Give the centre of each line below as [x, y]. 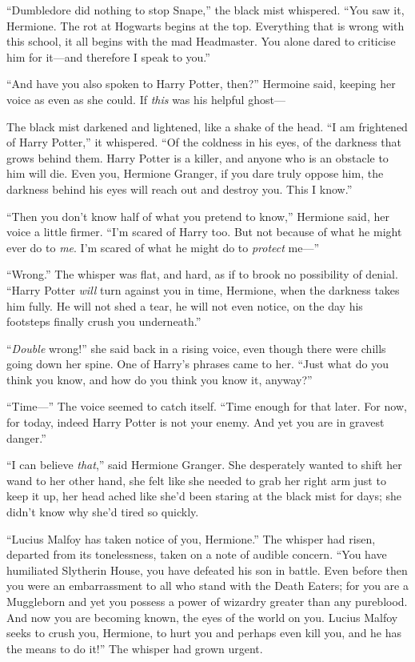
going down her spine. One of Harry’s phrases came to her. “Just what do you [198, 364]
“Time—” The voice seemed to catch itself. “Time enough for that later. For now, [207, 406]
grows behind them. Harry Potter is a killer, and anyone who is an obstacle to [198, 157]
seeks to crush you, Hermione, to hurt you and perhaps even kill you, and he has [204, 633]
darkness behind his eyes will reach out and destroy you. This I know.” [180, 189]
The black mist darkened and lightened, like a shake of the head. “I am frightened [207, 126]
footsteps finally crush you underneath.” [104, 321]
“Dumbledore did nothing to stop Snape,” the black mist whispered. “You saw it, [206, 10]
